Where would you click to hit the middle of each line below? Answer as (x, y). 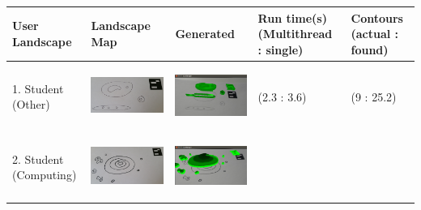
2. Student (38, 159)
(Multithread (295, 34)
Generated (205, 34)
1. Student (38, 88)
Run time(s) (292, 17)
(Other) (31, 104)
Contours (377, 17)
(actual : (375, 34)
